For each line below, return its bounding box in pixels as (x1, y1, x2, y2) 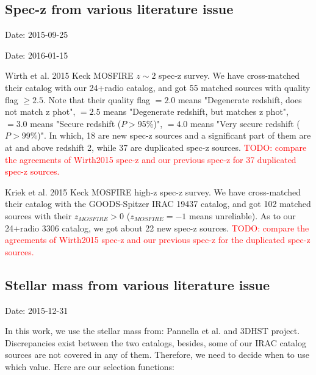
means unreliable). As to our (189, 209, 296, 222)
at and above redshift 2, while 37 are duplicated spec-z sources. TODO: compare (5, 140, 307, 153)
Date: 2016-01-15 (5, 48, 68, 61)
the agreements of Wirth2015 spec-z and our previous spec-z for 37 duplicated (5, 153, 296, 166)
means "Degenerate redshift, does (178, 93, 302, 106)
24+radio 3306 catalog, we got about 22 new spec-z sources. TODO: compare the (5, 221, 309, 234)
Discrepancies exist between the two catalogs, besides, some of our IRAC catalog (5, 336, 307, 349)
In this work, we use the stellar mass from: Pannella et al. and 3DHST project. (5, 324, 300, 337)
